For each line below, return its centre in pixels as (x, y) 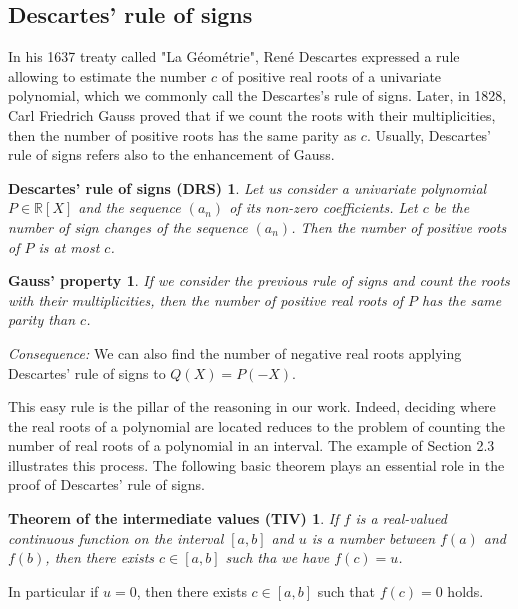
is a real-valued (401, 518)
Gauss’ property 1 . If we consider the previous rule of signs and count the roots (259, 280)
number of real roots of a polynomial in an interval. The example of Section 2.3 (251, 445)
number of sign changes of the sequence (128, 226)
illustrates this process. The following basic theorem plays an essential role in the (256, 464)
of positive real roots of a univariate (331, 75)
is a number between (373, 537)
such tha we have (277, 557)
